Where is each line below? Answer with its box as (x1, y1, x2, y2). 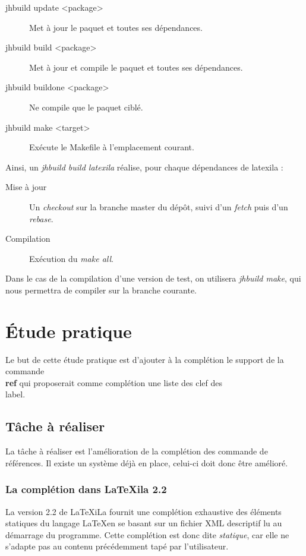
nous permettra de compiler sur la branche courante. (5, 283, 197, 296)
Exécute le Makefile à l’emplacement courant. (29, 141, 194, 153)
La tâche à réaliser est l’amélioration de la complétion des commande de (5, 445, 268, 457)
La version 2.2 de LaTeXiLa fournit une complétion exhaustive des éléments (5, 505, 282, 517)
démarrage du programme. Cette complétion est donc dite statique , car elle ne (5, 528, 289, 541)
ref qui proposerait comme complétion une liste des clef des (5, 376, 223, 388)
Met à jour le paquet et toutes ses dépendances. (29, 21, 203, 33)
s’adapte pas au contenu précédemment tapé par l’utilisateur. (5, 540, 229, 552)
